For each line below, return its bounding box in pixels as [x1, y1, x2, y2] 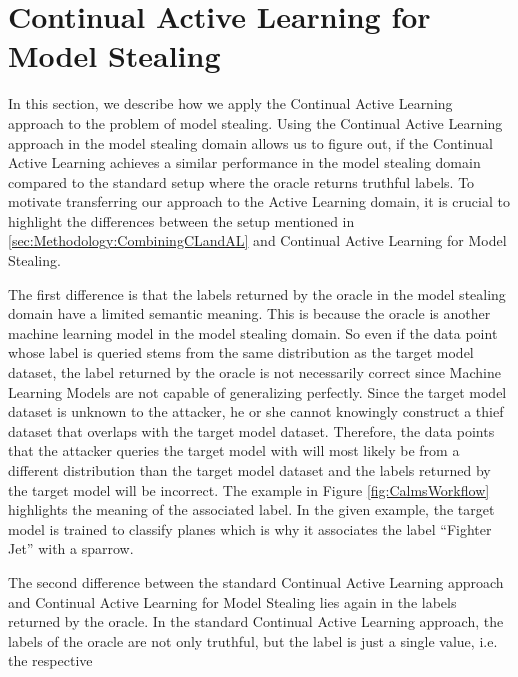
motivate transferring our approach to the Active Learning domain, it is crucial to [8, 191, 510, 212]
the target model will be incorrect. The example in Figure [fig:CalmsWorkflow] [8, 479, 490, 500]
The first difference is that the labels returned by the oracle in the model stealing [8, 283, 506, 304]
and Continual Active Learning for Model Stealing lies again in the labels [8, 591, 457, 612]
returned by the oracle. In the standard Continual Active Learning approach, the [8, 611, 504, 632]
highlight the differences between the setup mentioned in [8, 210, 355, 231]
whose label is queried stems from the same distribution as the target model [8, 342, 474, 363]
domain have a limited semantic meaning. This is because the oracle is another [8, 303, 491, 324]
